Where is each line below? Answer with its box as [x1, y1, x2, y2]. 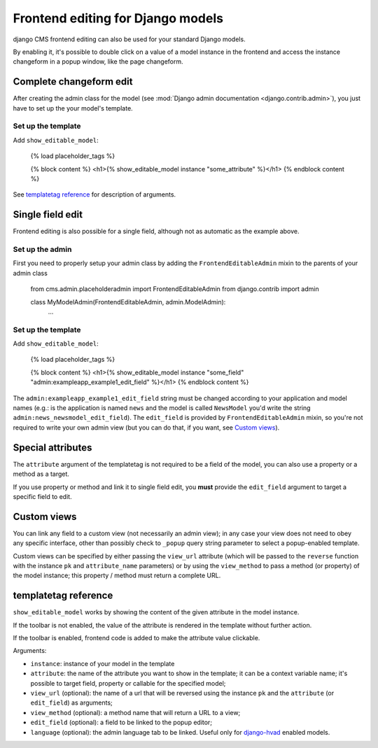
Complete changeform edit [13, 76, 133, 87]
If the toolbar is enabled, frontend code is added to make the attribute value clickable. [13, 634, 260, 642]
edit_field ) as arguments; [30, 698, 113, 707]
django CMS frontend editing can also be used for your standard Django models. [13, 35, 246, 43]
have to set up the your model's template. [13, 104, 133, 112]
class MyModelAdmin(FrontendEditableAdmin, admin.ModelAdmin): [30, 297, 226, 306]
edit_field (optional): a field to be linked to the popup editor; [30, 718, 213, 727]
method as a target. [13, 470, 70, 479]
